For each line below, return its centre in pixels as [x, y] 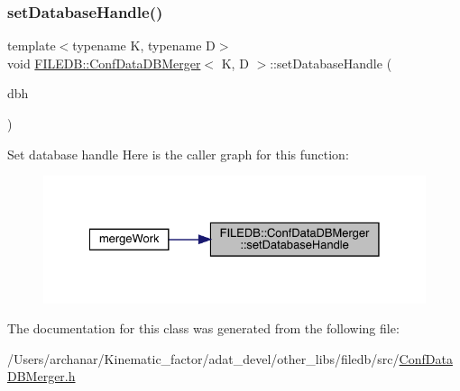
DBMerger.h [41, 376]
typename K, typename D [144, 45]
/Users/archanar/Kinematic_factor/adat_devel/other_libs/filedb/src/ [203, 358]
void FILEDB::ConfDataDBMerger [104, 63]
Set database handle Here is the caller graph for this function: [178, 154]
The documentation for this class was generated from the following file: [203, 328]
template [32, 45]
